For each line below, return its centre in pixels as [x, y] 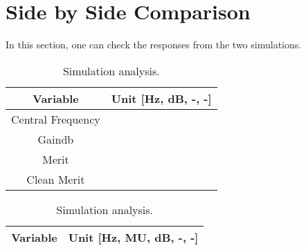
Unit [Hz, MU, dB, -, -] [133, 237]
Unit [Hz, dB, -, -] [161, 98]
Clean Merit [56, 179]
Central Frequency [56, 119]
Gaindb [56, 139]
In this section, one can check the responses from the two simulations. [154, 45]
